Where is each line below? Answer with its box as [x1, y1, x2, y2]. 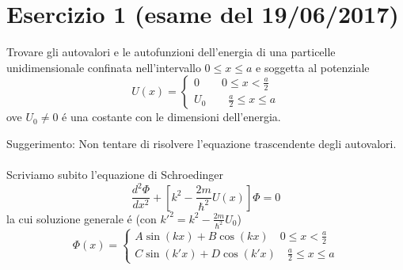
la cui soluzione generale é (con [6, 210, 157, 226]
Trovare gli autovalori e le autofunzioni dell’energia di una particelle [6, 44, 336, 60]
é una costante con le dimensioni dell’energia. [62, 108, 281, 125]
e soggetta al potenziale [256, 59, 370, 75]
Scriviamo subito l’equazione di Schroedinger [6, 166, 224, 183]
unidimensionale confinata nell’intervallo [6, 59, 201, 75]
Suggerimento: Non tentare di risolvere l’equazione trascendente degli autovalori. [6, 135, 397, 151]
